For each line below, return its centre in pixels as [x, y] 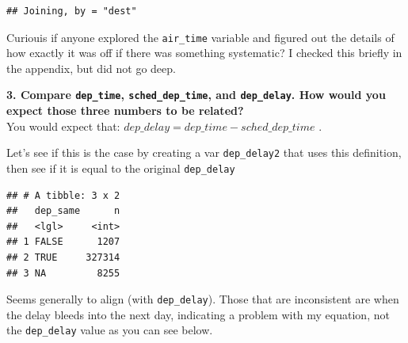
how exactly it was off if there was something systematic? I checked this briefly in [204, 53]
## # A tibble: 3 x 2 [63, 195]
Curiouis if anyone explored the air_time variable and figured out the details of [200, 37]
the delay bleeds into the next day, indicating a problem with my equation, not [198, 314]
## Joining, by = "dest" [72, 11]
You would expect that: [63, 126]
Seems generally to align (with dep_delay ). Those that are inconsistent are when [203, 299]
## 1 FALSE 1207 [63, 242]
